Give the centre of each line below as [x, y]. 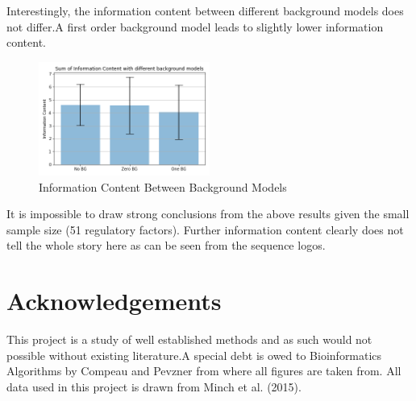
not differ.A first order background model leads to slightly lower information [195, 26]
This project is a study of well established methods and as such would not [189, 339]
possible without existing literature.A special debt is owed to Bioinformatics [194, 355]
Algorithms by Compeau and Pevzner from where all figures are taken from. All [204, 371]
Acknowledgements [114, 301]
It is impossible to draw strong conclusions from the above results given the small [208, 214]
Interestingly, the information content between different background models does [205, 10]
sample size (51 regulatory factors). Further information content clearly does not [205, 229]
